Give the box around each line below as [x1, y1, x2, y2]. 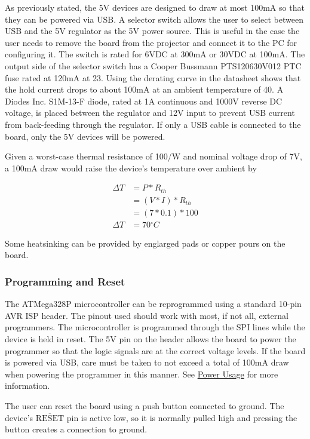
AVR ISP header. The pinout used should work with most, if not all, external [5, 309, 288, 321]
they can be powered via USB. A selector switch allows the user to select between [5, 13, 303, 25]
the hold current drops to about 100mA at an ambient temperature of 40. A [5, 83, 284, 96]
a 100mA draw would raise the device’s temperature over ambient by [5, 161, 257, 174]
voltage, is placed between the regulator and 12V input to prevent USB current [5, 106, 295, 119]
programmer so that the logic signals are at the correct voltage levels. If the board [5, 344, 306, 357]
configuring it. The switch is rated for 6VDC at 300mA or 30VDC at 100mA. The [5, 48, 305, 60]
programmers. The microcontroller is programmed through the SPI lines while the [5, 321, 305, 333]
